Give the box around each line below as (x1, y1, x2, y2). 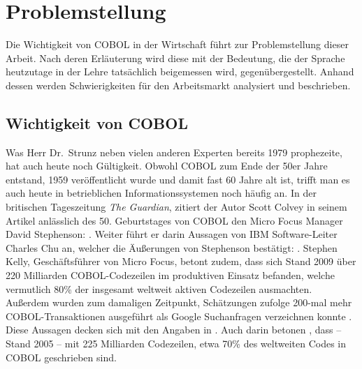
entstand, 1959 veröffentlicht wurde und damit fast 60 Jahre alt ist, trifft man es (6, 172, 350, 186)
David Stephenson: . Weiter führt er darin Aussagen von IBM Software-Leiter (6, 227, 338, 241)
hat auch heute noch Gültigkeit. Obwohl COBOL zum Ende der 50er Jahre (6, 158, 328, 173)
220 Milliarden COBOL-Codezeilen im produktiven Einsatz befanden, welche (6, 268, 335, 283)
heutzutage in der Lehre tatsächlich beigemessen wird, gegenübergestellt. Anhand (6, 64, 354, 79)
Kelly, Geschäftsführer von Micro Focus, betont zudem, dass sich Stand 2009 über (6, 254, 356, 269)
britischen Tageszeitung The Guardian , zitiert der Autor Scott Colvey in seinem (6, 199, 347, 214)
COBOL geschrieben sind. (6, 349, 117, 364)
